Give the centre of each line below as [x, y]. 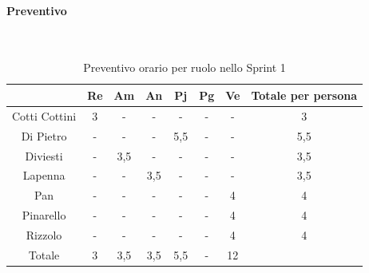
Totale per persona [304, 95]
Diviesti [44, 155]
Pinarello [44, 215]
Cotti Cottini [44, 115]
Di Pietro [44, 135]
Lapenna [44, 175]
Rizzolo [44, 234]
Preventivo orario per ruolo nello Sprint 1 [184, 67]
